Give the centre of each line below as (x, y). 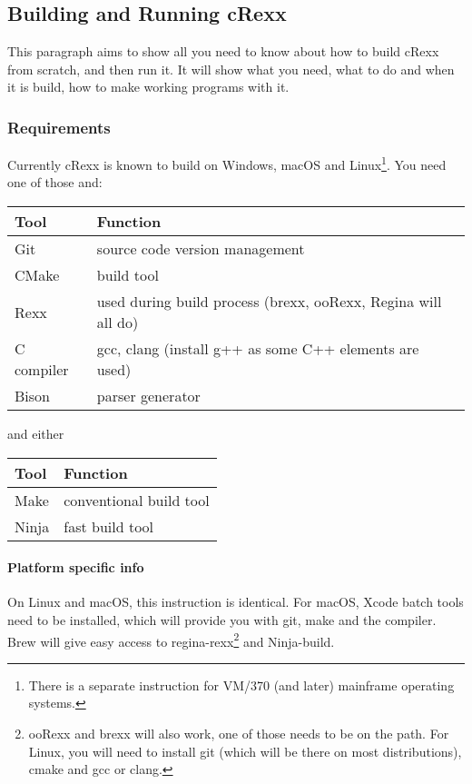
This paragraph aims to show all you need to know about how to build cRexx (223, 51)
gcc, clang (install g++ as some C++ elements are (258, 349)
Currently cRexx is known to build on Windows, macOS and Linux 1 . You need (227, 163)
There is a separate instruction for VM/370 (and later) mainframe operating (241, 685)
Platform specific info (76, 567)
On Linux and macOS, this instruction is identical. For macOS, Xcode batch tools (236, 602)
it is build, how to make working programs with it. (148, 87)
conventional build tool (137, 500)
